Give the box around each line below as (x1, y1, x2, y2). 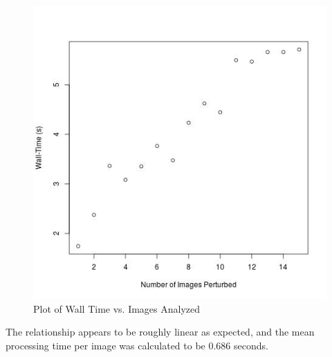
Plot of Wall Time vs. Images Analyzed (33, 301, 201, 315)
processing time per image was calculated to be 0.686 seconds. (6, 338, 268, 352)
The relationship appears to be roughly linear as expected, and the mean (6, 324, 315, 339)
